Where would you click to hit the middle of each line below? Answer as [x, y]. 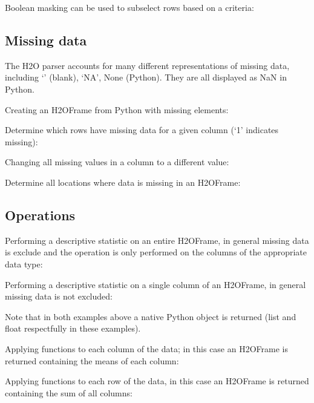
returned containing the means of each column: [92, 360]
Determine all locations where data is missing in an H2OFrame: [123, 182]
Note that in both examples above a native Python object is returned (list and [151, 316]
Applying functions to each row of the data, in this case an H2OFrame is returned [157, 381]
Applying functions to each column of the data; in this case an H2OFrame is [146, 348]
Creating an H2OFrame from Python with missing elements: [117, 109]
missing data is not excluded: [59, 296]
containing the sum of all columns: [69, 392]
